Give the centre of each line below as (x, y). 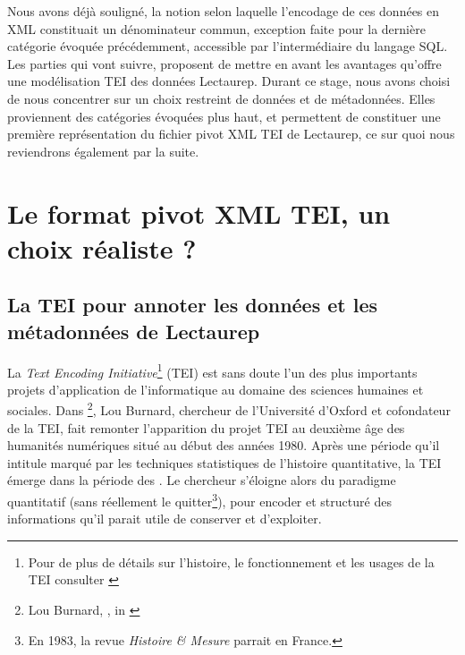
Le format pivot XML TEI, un (199, 213)
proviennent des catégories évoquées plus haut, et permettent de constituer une (224, 116)
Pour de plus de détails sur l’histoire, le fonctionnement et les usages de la (231, 561)
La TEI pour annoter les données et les (193, 305)
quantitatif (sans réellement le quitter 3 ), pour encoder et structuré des (199, 499)
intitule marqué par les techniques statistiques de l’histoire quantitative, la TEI (224, 462)
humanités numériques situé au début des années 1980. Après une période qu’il (224, 445)
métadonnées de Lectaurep (134, 331)
